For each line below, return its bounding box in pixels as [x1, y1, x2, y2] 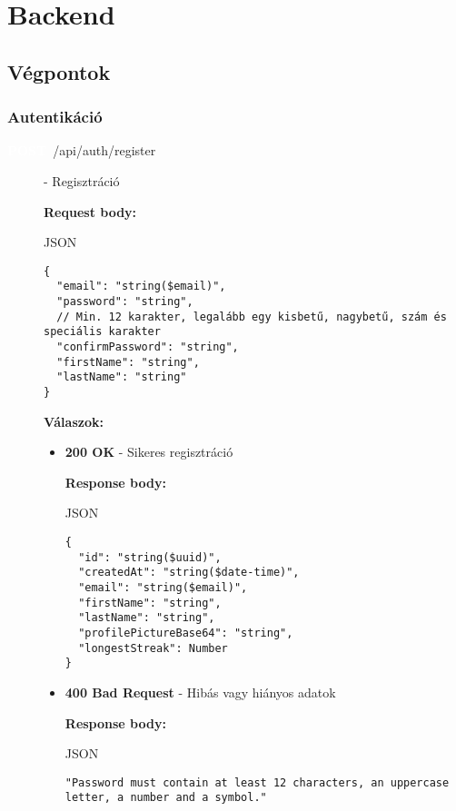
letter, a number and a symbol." [64, 791, 267, 805]
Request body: [44, 202, 137, 221]
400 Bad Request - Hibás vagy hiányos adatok [64, 682, 336, 701]
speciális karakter [44, 325, 161, 339]
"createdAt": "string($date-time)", [78, 566, 300, 579]
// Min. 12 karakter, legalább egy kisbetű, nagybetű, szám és [56, 310, 447, 323]
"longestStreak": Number [78, 641, 228, 655]
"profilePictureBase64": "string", [78, 626, 293, 639]
